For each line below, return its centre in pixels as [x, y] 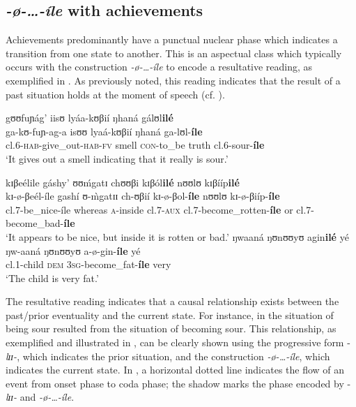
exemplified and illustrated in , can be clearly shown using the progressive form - [178, 342]
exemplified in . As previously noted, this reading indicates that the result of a [173, 80]
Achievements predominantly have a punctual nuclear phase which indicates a [172, 39]
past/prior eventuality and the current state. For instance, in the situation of [170, 314]
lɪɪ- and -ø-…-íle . [40, 397]
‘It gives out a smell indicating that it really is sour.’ [117, 158]
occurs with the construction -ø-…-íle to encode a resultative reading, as [159, 67]
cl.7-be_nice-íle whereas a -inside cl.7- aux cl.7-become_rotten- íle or [149, 209]
